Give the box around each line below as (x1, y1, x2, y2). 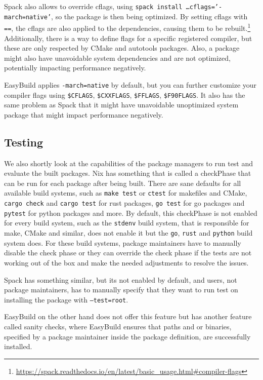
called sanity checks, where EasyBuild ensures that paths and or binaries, (4, 321, 232, 331)
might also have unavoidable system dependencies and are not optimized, (4, 52, 231, 63)
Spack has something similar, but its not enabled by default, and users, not (4, 274, 237, 285)
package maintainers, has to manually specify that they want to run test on (4, 284, 238, 295)
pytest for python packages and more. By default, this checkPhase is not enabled (4, 207, 257, 218)
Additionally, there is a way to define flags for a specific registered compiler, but (4, 32, 252, 43)
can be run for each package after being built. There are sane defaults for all (4, 177, 241, 188)
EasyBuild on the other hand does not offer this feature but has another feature (4, 311, 252, 322)
